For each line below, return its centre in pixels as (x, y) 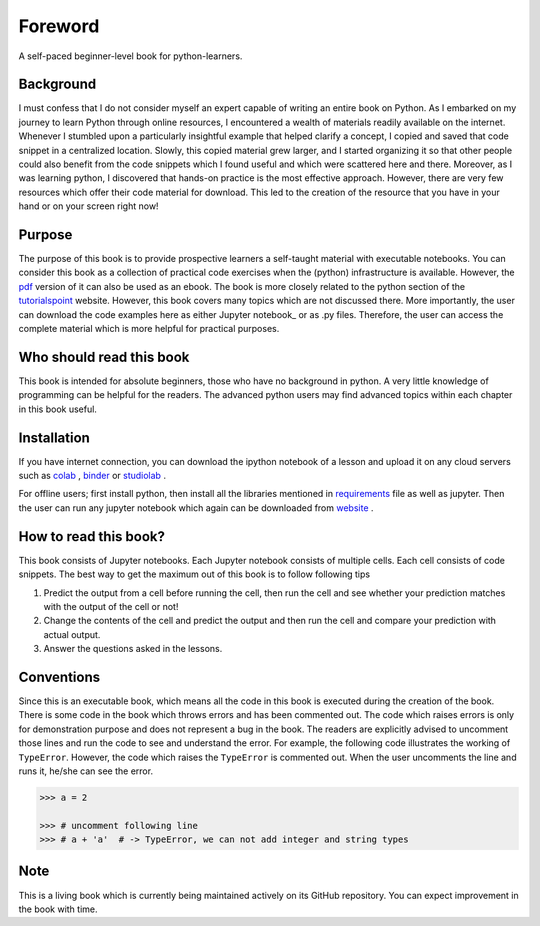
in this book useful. (57, 409)
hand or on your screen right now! (88, 206)
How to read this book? (91, 536)
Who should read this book (104, 356)
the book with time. (58, 909)
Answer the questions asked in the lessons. (133, 649)
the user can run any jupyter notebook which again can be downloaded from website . (196, 507)
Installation (54, 437)
